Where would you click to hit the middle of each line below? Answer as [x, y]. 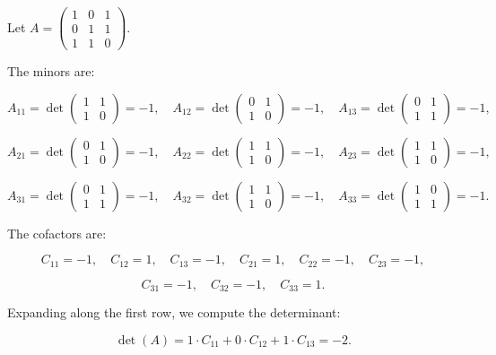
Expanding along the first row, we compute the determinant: [174, 312]
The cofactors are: [57, 233]
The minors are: [51, 71]
